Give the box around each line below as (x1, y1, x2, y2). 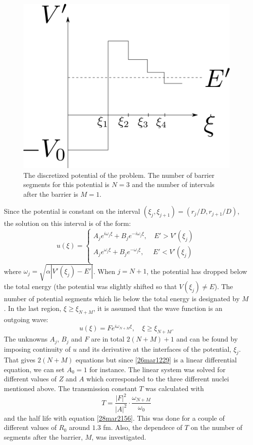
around (69, 422, 90, 432)
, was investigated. (91, 431, 146, 442)
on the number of (191, 422, 242, 432)
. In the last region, (4, 303, 61, 313)
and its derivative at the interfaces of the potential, (79, 343, 232, 354)
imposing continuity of (4, 343, 71, 354)
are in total (91, 334, 125, 344)
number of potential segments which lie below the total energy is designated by (4, 293, 240, 304)
